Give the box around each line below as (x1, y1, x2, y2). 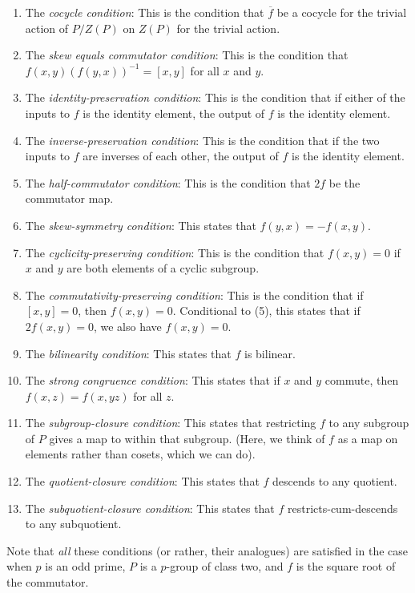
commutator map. (25, 190, 114, 207)
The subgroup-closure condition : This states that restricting (25, 414, 316, 431)
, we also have (93, 317, 162, 334)
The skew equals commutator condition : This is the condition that (25, 46, 349, 63)
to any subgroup (328, 414, 409, 431)
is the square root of (296, 558, 396, 575)
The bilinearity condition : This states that (25, 345, 232, 361)
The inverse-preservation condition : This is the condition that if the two (25, 131, 380, 148)
